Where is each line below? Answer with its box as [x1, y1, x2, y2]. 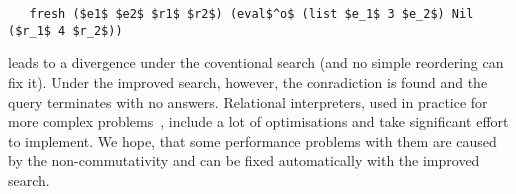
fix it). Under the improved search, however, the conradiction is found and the [8, 71, 488, 92]
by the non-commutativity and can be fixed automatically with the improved [8, 150, 480, 171]
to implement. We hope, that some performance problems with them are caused [8, 130, 497, 151]
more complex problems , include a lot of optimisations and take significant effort [8, 111, 509, 132]
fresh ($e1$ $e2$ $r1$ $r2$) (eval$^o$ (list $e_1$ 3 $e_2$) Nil [29, 7, 474, 21]
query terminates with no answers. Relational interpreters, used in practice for [8, 91, 488, 112]
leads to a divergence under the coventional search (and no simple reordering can [8, 52, 504, 73]
